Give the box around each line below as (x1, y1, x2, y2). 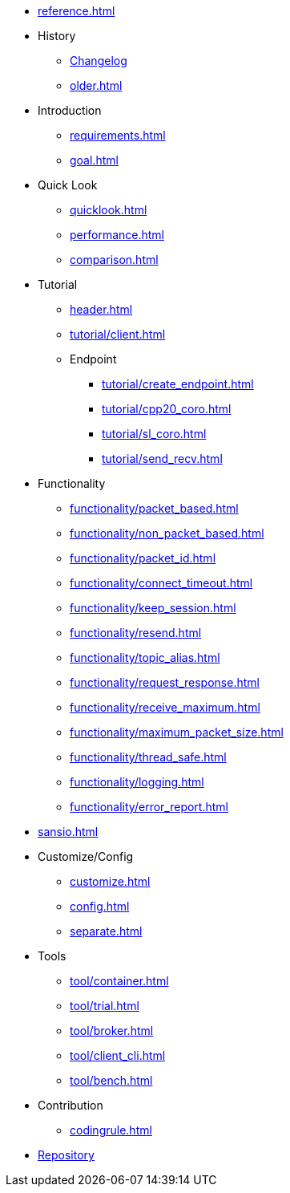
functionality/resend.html (70, 626, 202, 639)
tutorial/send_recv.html (102, 452, 223, 465)
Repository (38, 1148, 95, 1162)
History (38, 29, 76, 43)
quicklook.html (70, 203, 147, 217)
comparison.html (70, 253, 159, 266)
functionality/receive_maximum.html (70, 700, 260, 714)
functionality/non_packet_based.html (70, 526, 264, 540)
